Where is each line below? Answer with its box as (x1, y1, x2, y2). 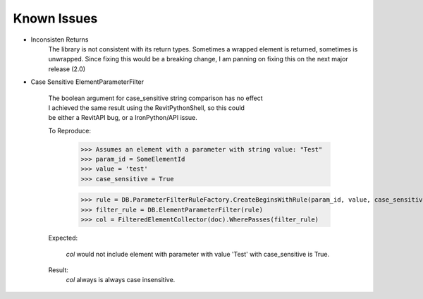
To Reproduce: (48, 126, 92, 135)
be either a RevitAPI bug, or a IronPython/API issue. (48, 114, 197, 122)
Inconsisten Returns (30, 35, 89, 44)
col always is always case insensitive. (66, 276, 176, 284)
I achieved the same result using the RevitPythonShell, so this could (48, 103, 245, 112)
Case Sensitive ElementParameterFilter (30, 78, 145, 86)
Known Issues (13, 11, 98, 26)
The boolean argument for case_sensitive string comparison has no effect (48, 94, 264, 102)
